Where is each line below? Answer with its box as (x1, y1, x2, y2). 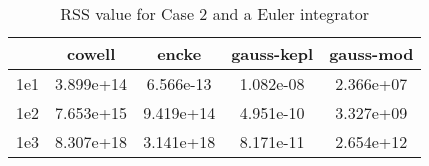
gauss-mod (329, 42, 414, 65)
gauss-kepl (231, 42, 314, 65)
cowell (66, 42, 116, 65)
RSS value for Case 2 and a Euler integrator (60, 2, 370, 25)
